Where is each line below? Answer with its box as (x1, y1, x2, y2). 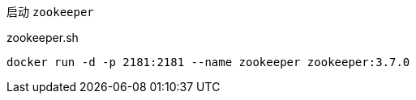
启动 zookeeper (6, 5, 94, 19)
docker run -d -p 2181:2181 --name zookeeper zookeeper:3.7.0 (6, 56, 410, 69)
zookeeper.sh (6, 31, 79, 44)
